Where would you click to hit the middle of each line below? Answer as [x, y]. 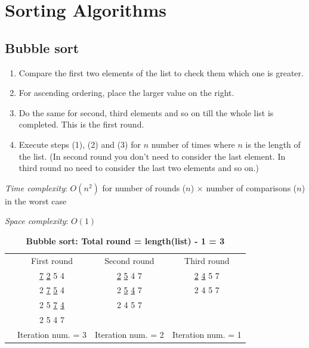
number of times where [193, 144]
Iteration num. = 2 [129, 334]
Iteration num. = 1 [207, 334]
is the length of [273, 144]
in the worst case [36, 201]
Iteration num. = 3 [52, 334]
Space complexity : [37, 221]
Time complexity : [36, 187]
